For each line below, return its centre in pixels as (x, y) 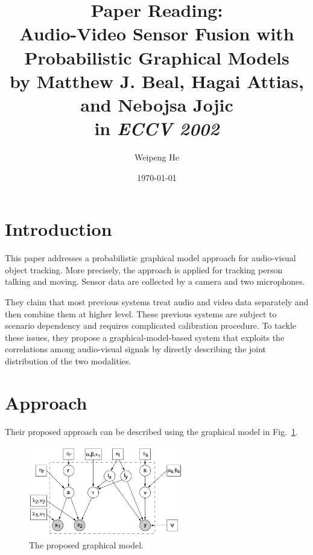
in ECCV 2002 (157, 128)
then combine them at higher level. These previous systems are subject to (141, 313)
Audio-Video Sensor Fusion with (157, 33)
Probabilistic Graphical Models (157, 57)
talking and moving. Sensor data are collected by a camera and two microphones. (155, 281)
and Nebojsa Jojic (157, 104)
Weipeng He (157, 157)
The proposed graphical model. (86, 544)
